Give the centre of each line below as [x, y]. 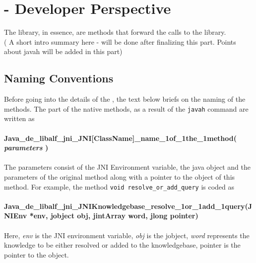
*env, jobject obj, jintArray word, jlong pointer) [114, 216]
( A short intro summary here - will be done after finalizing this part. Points [120, 41]
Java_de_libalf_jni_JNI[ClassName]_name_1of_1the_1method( [120, 138]
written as [19, 118]
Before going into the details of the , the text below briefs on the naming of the [125, 99]
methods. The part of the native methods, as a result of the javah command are [126, 108]
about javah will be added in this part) [63, 51]
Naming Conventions [59, 78]
